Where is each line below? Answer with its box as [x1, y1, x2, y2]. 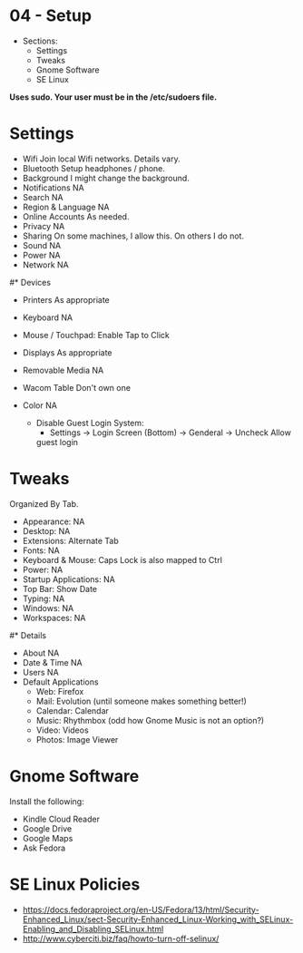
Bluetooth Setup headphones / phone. [22, 162, 166, 173]
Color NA [22, 400, 57, 411]
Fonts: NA [22, 545, 61, 556]
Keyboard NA [22, 312, 73, 323]
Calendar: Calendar [35, 705, 109, 716]
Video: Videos [35, 724, 89, 735]
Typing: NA [22, 593, 65, 604]
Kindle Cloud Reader [22, 813, 100, 824]
